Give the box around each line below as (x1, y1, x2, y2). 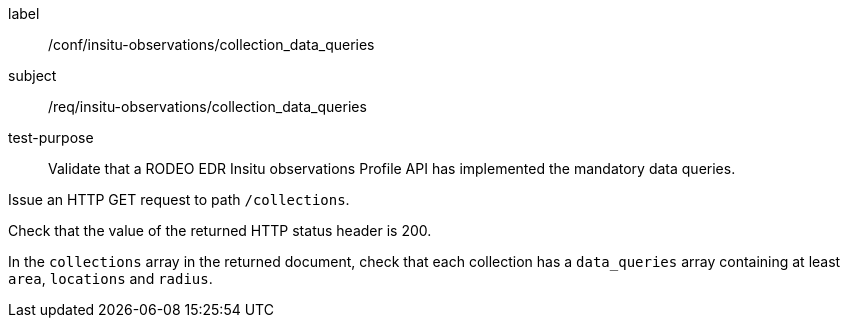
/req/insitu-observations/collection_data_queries (48, 98, 367, 115)
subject (8, 67, 57, 84)
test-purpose (8, 129, 94, 146)
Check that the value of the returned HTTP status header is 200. (8, 222, 432, 239)
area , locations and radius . (8, 270, 213, 287)
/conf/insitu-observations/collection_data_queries (48, 36, 375, 53)
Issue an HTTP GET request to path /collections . (8, 191, 350, 208)
